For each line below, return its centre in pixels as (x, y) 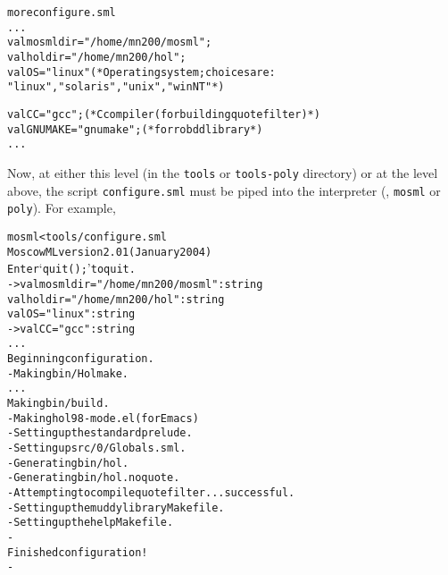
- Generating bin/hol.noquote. (94, 478)
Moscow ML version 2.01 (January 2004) (110, 252)
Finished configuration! (78, 552)
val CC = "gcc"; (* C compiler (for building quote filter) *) (164, 114)
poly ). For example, (62, 208)
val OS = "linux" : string (71, 314)
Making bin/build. (58, 404)
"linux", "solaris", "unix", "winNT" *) (116, 87)
